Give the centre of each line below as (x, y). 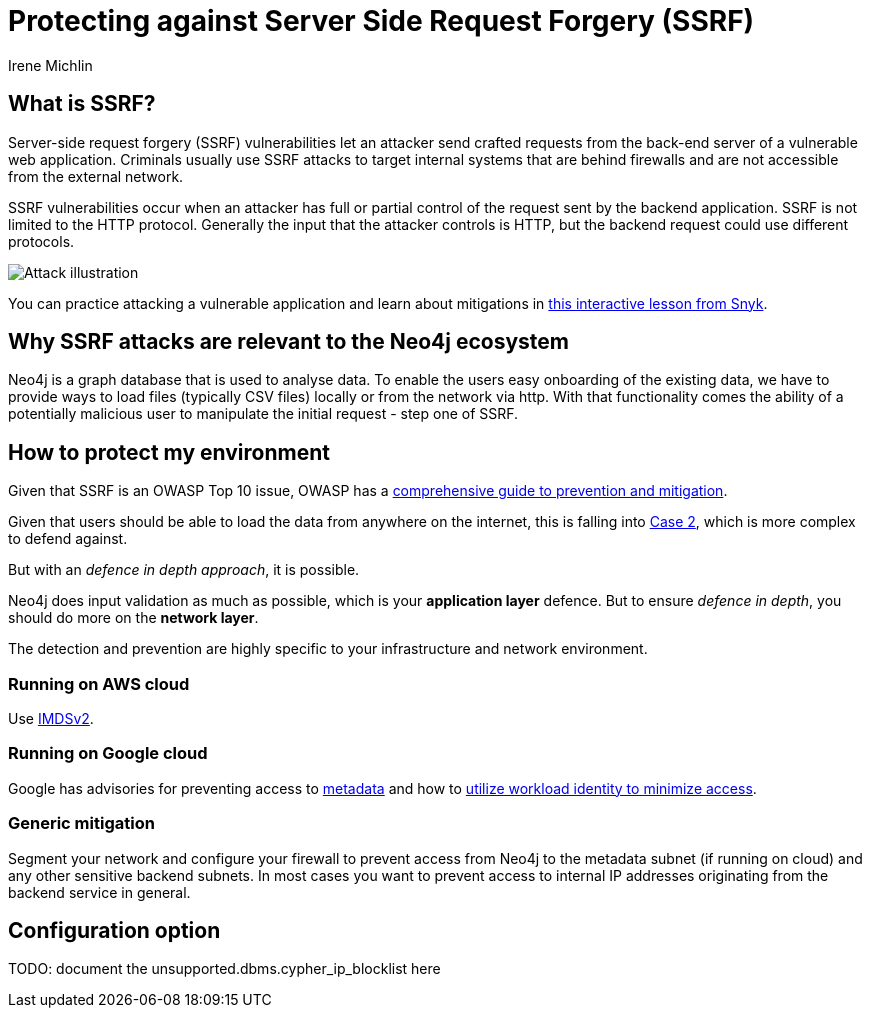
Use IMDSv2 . (51, 719)
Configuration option (114, 930)
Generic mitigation (81, 823)
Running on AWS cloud (99, 683)
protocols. (41, 241)
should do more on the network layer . (133, 618)
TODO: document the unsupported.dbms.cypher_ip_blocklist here (224, 969)
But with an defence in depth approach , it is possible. (184, 570)
